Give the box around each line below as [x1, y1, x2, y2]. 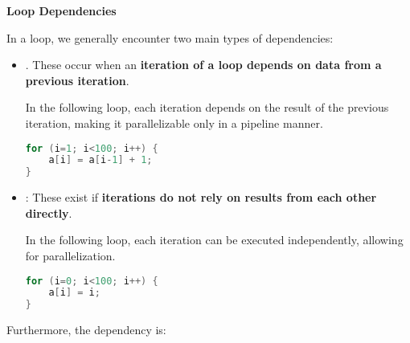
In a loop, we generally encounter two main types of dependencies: [6, 29, 334, 46]
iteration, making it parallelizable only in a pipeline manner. [25, 114, 323, 131]
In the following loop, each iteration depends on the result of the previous [25, 99, 389, 116]
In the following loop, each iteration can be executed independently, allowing [25, 231, 404, 248]
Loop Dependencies [6, 2, 117, 18]
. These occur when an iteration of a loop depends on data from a [25, 56, 382, 73]
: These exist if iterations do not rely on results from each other [25, 189, 377, 206]
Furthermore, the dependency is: [6, 321, 166, 338]
